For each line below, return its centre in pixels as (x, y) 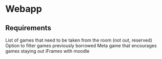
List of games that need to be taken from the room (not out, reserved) (79, 40)
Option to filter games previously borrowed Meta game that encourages (81, 46)
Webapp (24, 9)
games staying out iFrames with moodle (47, 51)
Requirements (28, 28)
